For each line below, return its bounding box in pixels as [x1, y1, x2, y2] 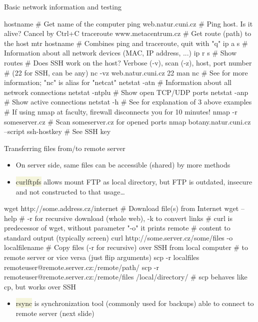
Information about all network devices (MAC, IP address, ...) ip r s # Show [4, 47, 236, 58]
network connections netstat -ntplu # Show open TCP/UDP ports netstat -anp [4, 86, 248, 97]
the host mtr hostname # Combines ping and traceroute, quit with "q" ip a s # [4, 37, 248, 48]
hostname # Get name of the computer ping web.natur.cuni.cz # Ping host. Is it [4, 18, 253, 28]
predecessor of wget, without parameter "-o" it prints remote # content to [4, 222, 230, 233]
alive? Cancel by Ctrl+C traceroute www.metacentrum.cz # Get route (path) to [4, 28, 251, 38]
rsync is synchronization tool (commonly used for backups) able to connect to [15, 298, 254, 308]
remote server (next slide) [15, 308, 94, 318]
